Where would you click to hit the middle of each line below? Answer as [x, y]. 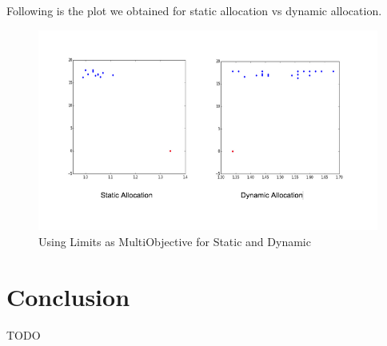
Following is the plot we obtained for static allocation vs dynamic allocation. [194, 10]
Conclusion [68, 296]
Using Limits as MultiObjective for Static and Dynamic [175, 241]
